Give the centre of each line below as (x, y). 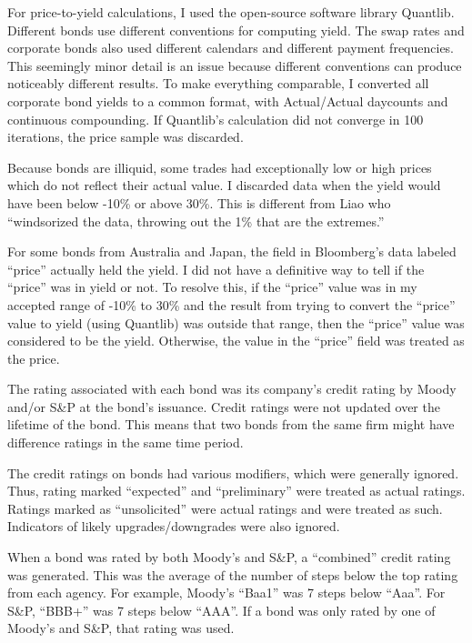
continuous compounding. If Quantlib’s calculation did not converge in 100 (216, 119)
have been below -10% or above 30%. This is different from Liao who (199, 202)
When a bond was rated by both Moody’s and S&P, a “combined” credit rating (229, 557)
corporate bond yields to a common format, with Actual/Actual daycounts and (228, 100)
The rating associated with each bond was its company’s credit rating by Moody (232, 389)
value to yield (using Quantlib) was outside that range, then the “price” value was (236, 322)
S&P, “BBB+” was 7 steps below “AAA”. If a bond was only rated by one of (221, 610)
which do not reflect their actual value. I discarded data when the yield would (224, 185)
